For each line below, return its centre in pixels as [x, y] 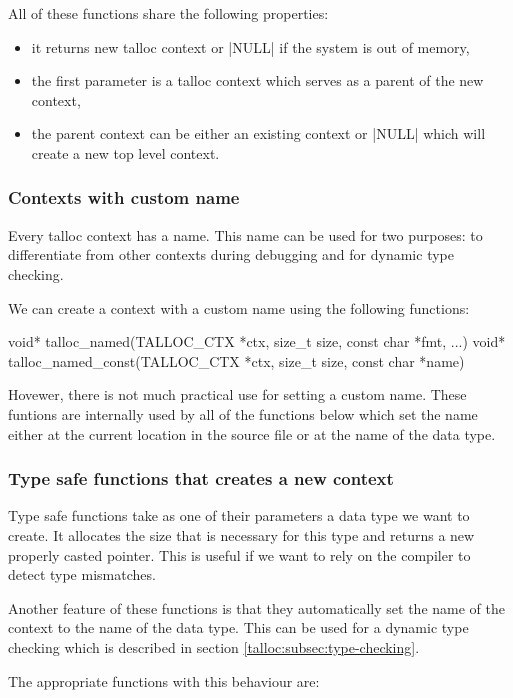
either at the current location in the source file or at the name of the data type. [252, 433]
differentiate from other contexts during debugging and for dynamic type [231, 254]
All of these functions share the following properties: [168, 13]
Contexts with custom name [124, 197]
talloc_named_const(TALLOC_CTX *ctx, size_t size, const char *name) [236, 360]
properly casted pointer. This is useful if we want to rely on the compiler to [239, 554]
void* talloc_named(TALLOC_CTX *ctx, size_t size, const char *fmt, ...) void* [257, 341]
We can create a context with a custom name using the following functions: [239, 307]
